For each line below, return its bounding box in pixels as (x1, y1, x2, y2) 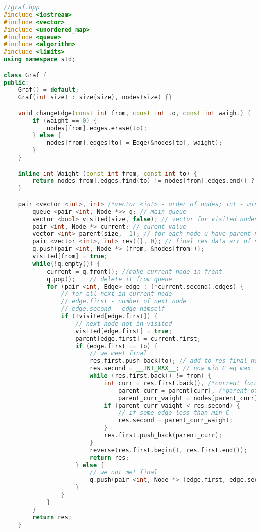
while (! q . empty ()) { (32, 260, 101, 268)
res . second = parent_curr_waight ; (118, 417, 233, 424)
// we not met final (89, 469, 158, 476)
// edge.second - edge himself (61, 305, 165, 313)
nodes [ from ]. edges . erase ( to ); (46, 124, 147, 132)
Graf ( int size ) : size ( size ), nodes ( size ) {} (18, 94, 172, 101)
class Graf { (4, 71, 47, 79)
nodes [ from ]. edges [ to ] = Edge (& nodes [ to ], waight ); (46, 139, 222, 147)
